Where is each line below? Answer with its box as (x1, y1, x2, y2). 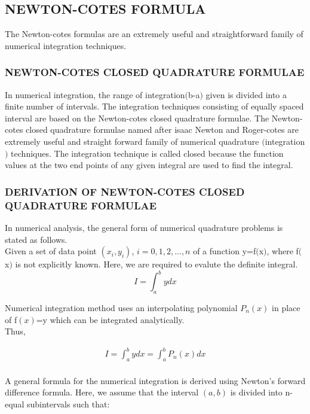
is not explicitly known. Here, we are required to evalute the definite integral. (15, 258, 298, 270)
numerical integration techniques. (5, 39, 127, 51)
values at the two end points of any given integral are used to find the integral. (5, 159, 293, 171)
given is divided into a (205, 88, 287, 101)
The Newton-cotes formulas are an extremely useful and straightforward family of (5, 28, 303, 40)
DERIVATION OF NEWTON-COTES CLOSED (5, 184, 245, 199)
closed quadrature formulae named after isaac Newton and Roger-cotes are (26, 123, 299, 136)
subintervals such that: (26, 397, 110, 410)
